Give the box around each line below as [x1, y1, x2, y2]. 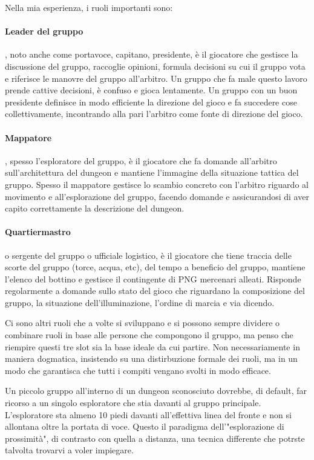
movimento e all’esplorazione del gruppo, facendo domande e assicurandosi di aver [5, 190, 309, 202]
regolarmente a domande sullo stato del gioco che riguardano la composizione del [5, 284, 305, 297]
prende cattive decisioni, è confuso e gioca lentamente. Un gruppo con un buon [5, 84, 298, 96]
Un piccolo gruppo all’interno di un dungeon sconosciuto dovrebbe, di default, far [5, 384, 307, 397]
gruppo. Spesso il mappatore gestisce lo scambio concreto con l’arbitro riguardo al [5, 178, 309, 190]
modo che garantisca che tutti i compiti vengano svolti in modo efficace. [5, 364, 271, 376]
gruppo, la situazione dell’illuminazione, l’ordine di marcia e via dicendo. [5, 296, 275, 308]
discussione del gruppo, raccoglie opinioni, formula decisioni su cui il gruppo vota [5, 59, 306, 72]
